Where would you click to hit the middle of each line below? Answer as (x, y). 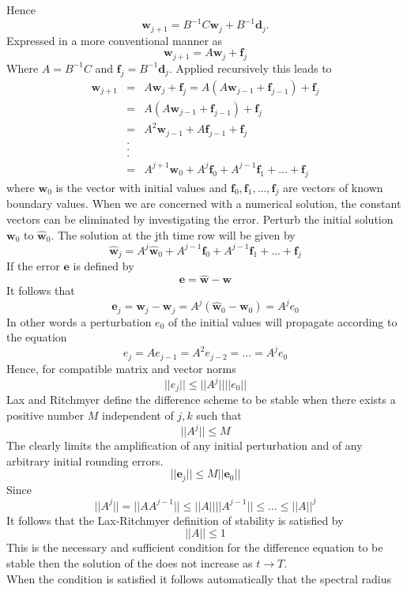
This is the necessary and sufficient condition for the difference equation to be (195, 547)
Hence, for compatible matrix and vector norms (121, 368)
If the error (33, 266)
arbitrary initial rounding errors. (85, 460)
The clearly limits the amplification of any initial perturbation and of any (185, 445)
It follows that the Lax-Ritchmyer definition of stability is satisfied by (175, 520)
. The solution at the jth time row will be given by (173, 234)
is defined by (104, 266)
